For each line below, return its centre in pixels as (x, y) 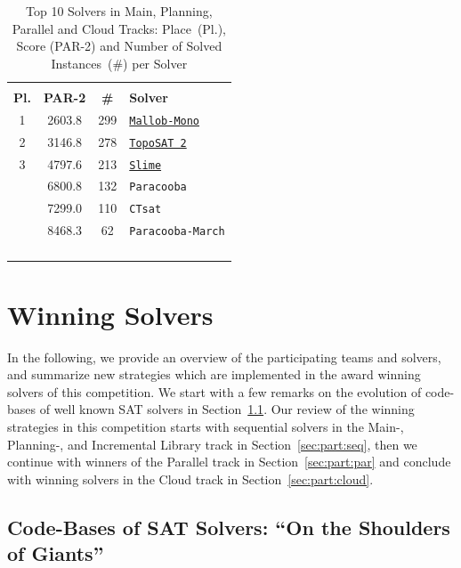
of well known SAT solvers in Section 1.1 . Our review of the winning (227, 409)
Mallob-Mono (165, 121)
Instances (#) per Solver (119, 63)
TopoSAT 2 (158, 143)
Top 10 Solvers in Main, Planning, (119, 11)
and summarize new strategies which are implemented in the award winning (214, 374)
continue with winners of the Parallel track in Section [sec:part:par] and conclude (229, 462)
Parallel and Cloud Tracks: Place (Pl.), (119, 28)
